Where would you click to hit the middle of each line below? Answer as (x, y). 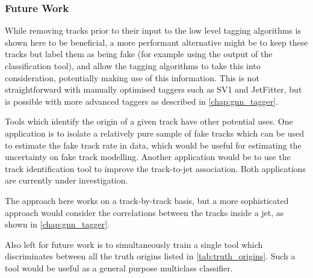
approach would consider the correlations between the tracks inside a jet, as (144, 212)
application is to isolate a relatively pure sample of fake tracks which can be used (155, 133)
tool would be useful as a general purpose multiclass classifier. (119, 267)
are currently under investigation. (67, 180)
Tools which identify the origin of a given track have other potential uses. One (149, 121)
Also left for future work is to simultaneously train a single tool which (134, 244)
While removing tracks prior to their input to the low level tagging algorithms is (153, 30)
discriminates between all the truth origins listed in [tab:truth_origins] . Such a (150, 256)
